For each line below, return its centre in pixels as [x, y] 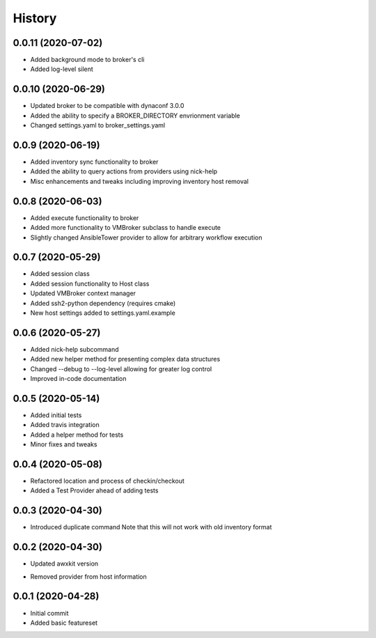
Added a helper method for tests [77, 435]
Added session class [60, 274]
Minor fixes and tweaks [64, 444]
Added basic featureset [64, 623]
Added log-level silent [62, 69]
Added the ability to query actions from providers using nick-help [124, 171]
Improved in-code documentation [78, 379]
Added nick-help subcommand [75, 349]
